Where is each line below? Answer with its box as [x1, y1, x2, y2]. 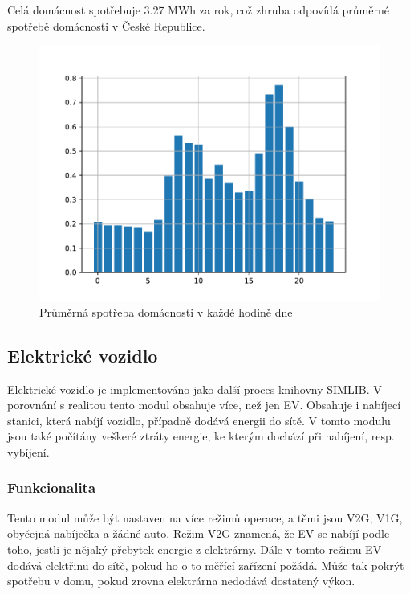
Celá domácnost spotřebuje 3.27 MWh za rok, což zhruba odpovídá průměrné [7, 2, 389, 18]
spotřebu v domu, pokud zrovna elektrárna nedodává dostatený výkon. [7, 572, 355, 589]
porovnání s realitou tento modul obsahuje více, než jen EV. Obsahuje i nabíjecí [7, 396, 401, 413]
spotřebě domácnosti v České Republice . [7, 17, 205, 34]
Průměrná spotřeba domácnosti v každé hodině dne [39, 303, 293, 320]
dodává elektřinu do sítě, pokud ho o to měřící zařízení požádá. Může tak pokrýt [7, 556, 404, 573]
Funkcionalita [7, 477, 96, 498]
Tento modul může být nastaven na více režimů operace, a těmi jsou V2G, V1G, [7, 509, 403, 526]
